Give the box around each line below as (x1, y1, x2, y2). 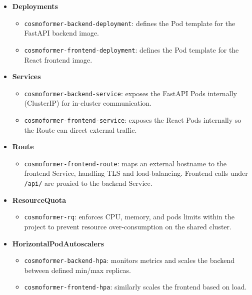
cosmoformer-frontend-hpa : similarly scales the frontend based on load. (24, 281, 247, 292)
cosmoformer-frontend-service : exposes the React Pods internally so (24, 114, 241, 125)
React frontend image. (24, 54, 92, 65)
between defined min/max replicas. (24, 264, 131, 275)
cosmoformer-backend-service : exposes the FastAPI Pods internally (24, 88, 237, 98)
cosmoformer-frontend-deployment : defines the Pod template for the (24, 44, 239, 55)
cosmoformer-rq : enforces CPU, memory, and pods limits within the (24, 211, 235, 222)
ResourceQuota (12, 194, 66, 205)
